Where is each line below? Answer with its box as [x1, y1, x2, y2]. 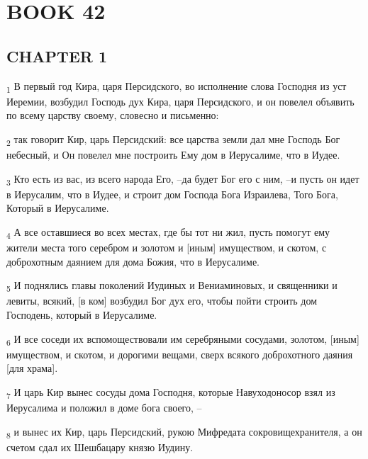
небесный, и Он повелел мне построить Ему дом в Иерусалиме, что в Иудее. [6, 147, 340, 162]
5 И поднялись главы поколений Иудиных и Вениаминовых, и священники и [6, 278, 338, 295]
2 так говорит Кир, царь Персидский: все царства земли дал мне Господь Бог [6, 131, 340, 148]
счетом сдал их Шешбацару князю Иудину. [6, 439, 194, 454]
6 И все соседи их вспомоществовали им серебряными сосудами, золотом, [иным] [6, 331, 359, 348]
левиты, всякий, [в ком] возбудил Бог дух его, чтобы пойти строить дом [6, 293, 318, 308]
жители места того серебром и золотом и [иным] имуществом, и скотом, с [6, 240, 327, 255]
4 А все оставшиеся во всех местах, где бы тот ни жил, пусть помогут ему [6, 224, 330, 241]
